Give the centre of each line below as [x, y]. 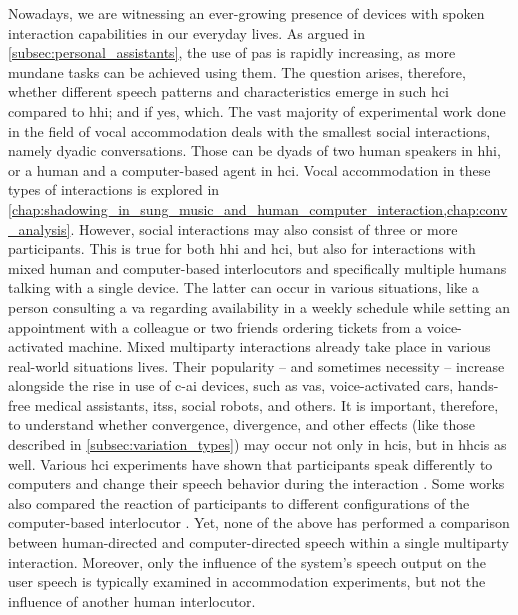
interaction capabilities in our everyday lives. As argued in [187, 32]
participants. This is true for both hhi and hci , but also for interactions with [242, 248]
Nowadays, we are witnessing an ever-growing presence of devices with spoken [246, 13]
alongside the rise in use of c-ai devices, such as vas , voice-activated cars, [231, 385]
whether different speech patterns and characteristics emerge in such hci [228, 91]
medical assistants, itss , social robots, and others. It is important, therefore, [266, 404]
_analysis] [39, 228]
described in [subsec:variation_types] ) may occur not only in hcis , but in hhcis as [257, 444]
